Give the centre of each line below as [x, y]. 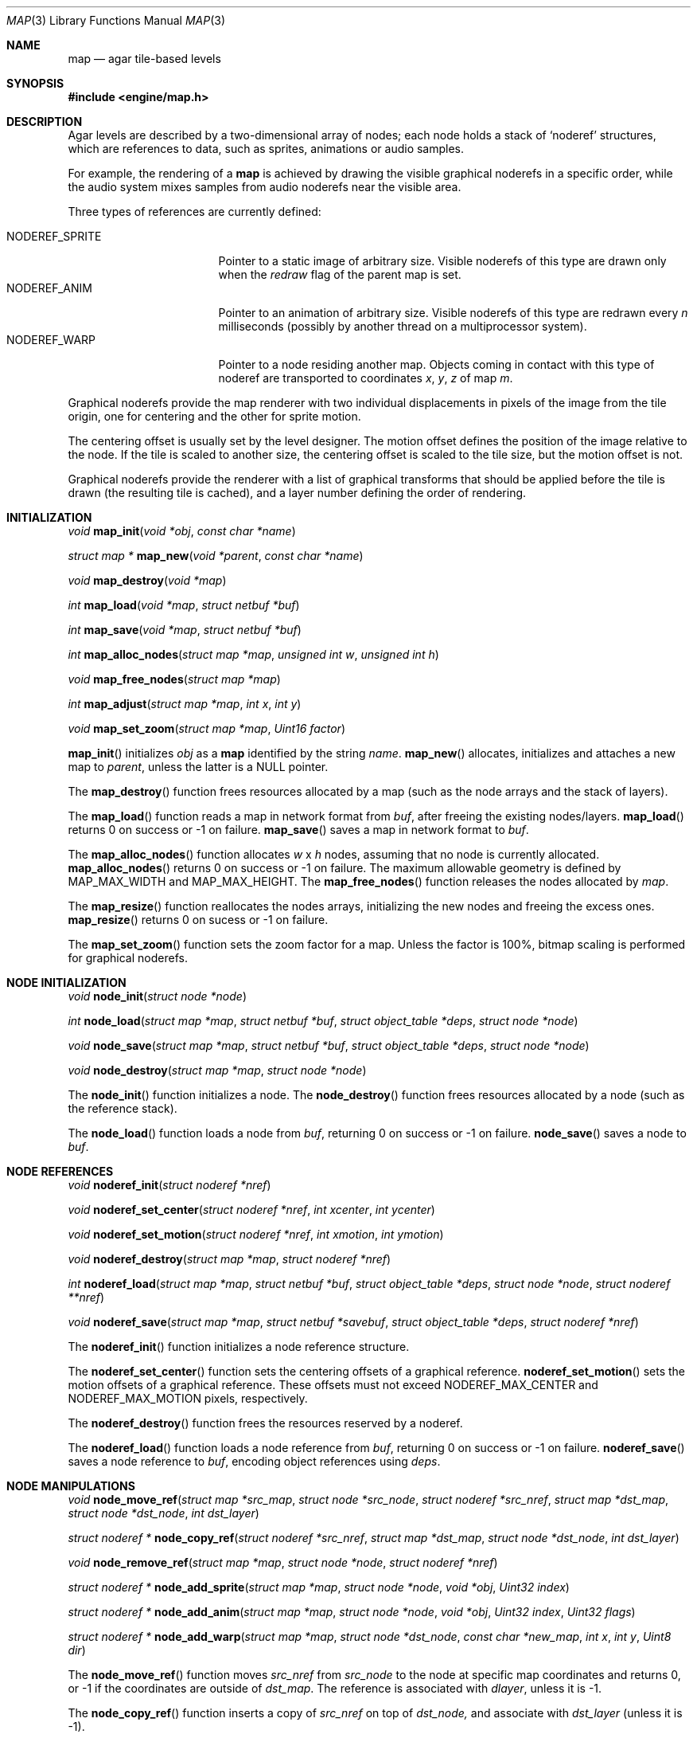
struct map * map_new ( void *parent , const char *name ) [216, 556]
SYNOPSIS [35, 83]
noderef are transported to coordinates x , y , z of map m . [366, 378]
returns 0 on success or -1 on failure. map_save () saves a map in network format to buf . [298, 830]
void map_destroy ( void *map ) [147, 580]
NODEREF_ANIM [49, 288]
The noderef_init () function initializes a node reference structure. [239, 1347]
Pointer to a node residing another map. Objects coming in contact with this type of [436, 364]
